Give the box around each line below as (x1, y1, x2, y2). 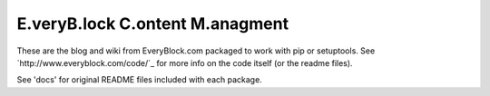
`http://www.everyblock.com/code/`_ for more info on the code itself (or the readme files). (16, 57, 353, 68)
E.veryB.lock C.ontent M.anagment (16, 14, 289, 34)
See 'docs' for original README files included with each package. (16, 74, 262, 85)
